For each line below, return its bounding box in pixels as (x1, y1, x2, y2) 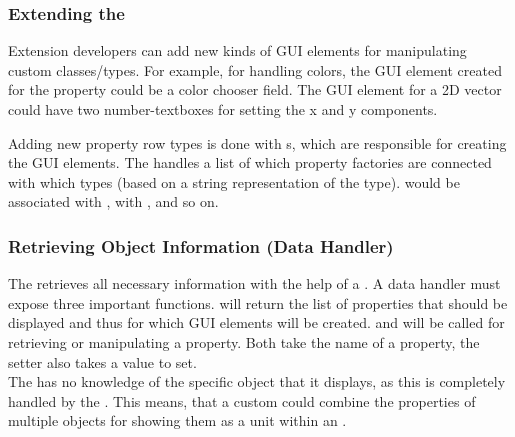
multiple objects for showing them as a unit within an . (8, 410, 347, 431)
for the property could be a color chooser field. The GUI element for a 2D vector (8, 79, 502, 100)
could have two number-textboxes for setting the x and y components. (8, 99, 438, 119)
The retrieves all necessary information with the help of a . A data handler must (8, 273, 501, 294)
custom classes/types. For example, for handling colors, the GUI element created (8, 59, 502, 80)
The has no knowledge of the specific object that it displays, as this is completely (8, 371, 506, 392)
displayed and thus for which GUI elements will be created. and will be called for (8, 312, 505, 333)
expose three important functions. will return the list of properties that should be (8, 292, 508, 313)
